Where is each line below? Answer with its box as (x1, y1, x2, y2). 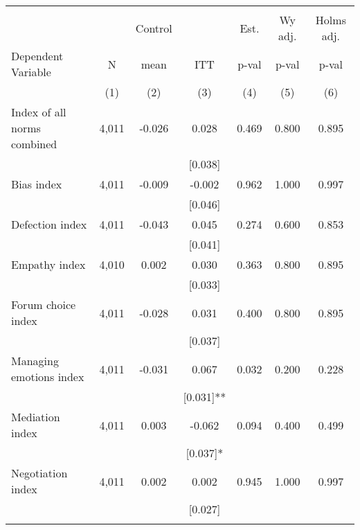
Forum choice (11, 297, 76, 312)
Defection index (11, 216, 87, 232)
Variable (11, 64, 51, 80)
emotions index (11, 369, 84, 385)
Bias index (11, 176, 62, 192)
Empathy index (11, 256, 86, 272)
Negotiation (11, 465, 68, 481)
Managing (11, 353, 59, 369)
